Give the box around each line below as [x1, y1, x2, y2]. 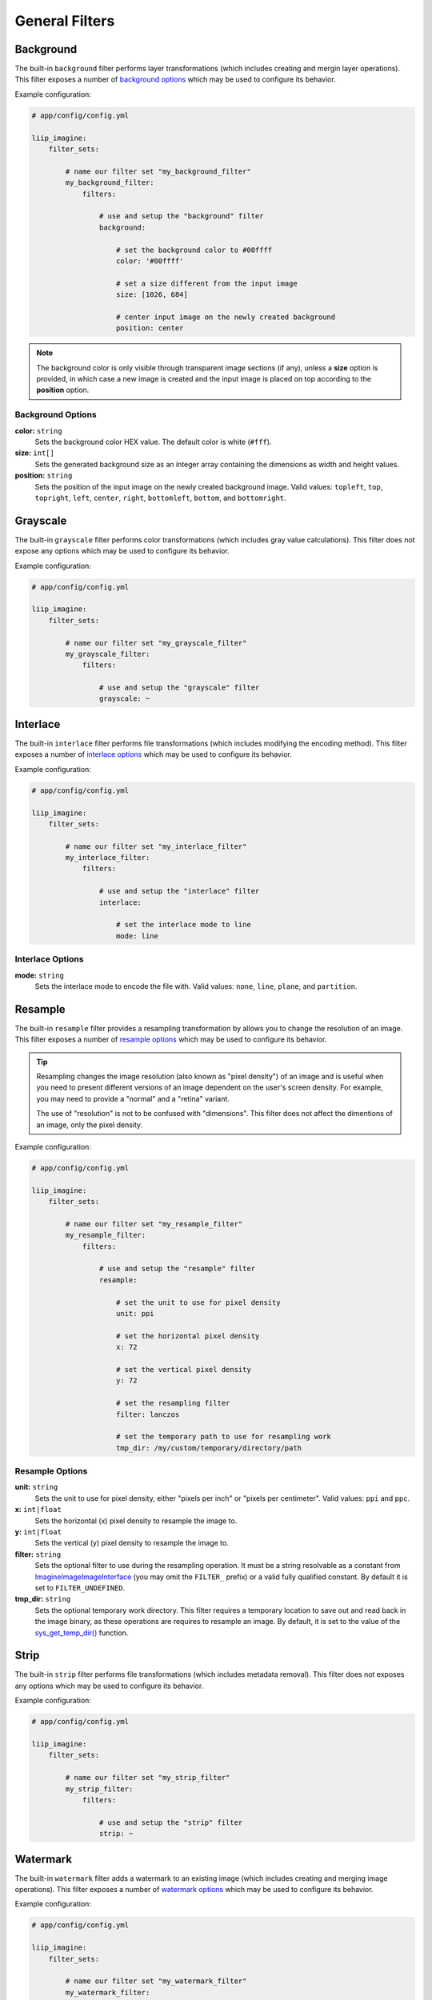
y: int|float [14, 1527, 62, 1537]
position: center [116, 324, 184, 333]
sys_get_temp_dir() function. [34, 1628, 129, 1638]
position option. [36, 385, 90, 395]
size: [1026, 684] [116, 290, 188, 299]
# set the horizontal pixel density [116, 1331, 260, 1340]
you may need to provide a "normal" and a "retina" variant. [36, 1094, 230, 1103]
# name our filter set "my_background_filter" [65, 166, 251, 176]
